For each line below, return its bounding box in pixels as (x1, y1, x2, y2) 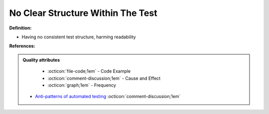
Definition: (9, 25, 32, 31)
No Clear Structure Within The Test (9, 7, 157, 18)
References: (9, 43, 35, 49)
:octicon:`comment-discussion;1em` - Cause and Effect (47, 75, 161, 81)
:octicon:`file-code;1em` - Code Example (47, 68, 131, 74)
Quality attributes (22, 57, 60, 63)
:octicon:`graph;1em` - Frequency (47, 82, 117, 88)
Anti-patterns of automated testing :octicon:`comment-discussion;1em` (35, 94, 181, 100)
